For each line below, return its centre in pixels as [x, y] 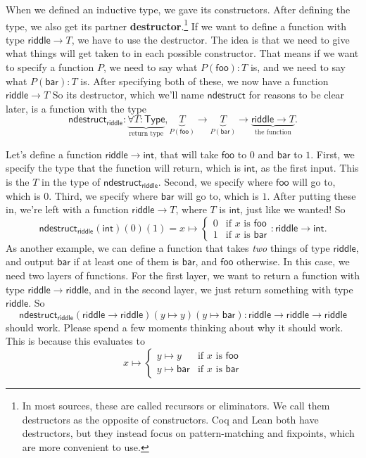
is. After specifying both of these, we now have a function [204, 81]
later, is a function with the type [76, 108]
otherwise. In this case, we [293, 261]
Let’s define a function [54, 154]
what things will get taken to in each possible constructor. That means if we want [182, 53]
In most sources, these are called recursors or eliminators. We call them [176, 405]
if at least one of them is [126, 261]
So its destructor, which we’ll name [128, 95]
